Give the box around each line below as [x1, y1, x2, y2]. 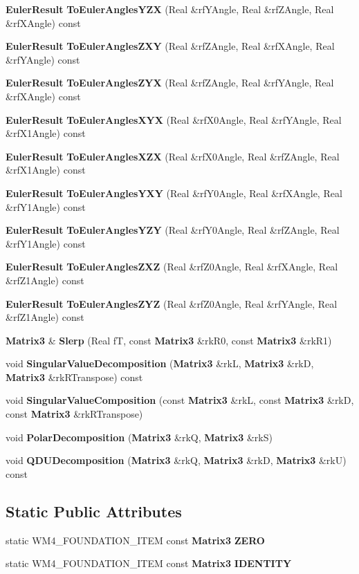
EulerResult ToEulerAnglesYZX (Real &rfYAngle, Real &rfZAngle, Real [6, 2, 334, 16]
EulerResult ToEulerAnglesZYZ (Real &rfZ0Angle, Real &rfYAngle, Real [6, 296, 338, 311]
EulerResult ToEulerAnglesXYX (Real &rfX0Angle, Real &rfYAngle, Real [6, 112, 342, 127]
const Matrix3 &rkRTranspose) [6, 407, 143, 421]
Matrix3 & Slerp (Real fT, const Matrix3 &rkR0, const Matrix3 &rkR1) [6, 333, 332, 347]
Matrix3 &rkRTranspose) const [6, 369, 143, 384]
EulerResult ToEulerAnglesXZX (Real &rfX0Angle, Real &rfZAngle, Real [6, 149, 340, 163]
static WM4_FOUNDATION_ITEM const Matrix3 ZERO [6, 533, 265, 547]
